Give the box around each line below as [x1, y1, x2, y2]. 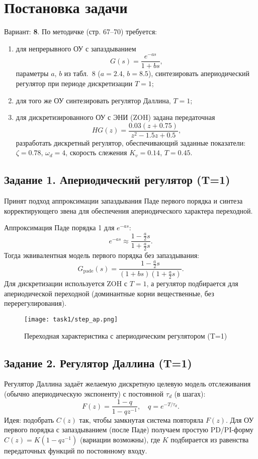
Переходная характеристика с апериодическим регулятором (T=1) [24, 330, 227, 341]
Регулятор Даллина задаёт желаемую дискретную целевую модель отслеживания [4, 378, 251, 389]
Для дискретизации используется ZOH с [4, 278, 128, 289]
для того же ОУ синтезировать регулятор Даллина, [16, 95, 171, 105]
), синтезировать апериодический [148, 68, 250, 79]
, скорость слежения [65, 147, 127, 158]
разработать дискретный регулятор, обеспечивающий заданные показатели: [16, 137, 246, 148]
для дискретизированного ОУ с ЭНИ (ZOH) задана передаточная [16, 112, 215, 122]
